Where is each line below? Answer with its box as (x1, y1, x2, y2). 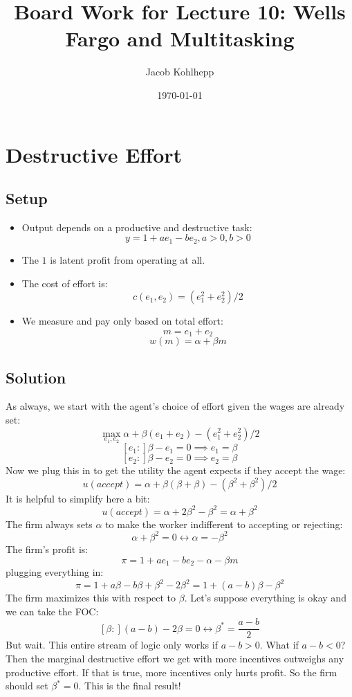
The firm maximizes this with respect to (6, 590, 176, 605)
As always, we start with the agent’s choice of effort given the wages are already (6, 399, 345, 413)
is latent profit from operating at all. (50, 252, 205, 266)
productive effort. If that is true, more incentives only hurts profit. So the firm (6, 664, 337, 679)
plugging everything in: (6, 565, 104, 579)
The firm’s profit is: (6, 541, 89, 556)
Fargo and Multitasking (65, 24, 295, 53)
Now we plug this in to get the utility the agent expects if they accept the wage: (6, 463, 346, 478)
